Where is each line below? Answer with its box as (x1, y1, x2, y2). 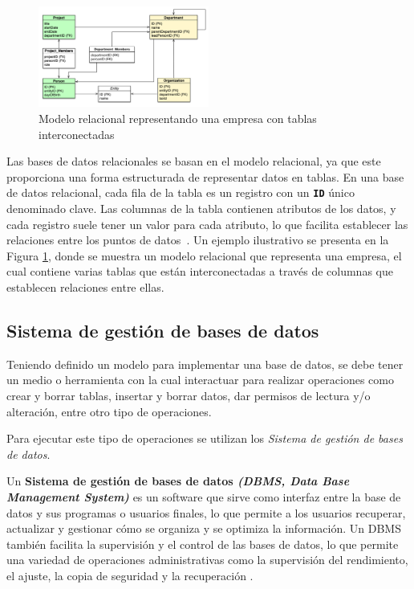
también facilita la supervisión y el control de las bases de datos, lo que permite (6, 535, 399, 552)
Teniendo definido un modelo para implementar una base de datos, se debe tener (6, 355, 404, 372)
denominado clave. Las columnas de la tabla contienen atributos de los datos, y (6, 200, 396, 217)
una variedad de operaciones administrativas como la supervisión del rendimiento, (6, 551, 408, 568)
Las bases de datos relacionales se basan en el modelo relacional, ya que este (6, 153, 381, 170)
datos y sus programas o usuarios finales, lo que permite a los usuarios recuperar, (6, 504, 406, 521)
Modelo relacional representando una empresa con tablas (39, 110, 317, 127)
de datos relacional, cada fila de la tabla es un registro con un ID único (6, 184, 355, 201)
